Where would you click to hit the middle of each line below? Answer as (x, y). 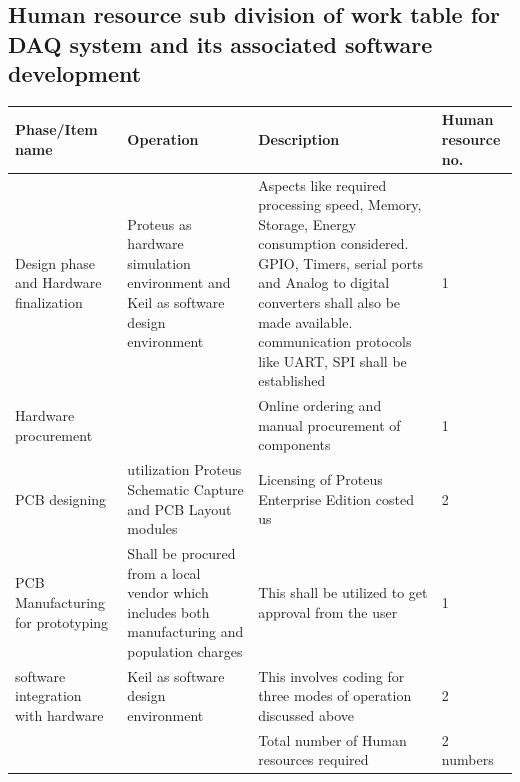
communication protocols (335, 341)
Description (299, 139)
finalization (49, 302)
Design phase (55, 262)
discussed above (306, 714)
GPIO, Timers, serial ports (340, 262)
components (294, 444)
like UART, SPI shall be (332, 360)
